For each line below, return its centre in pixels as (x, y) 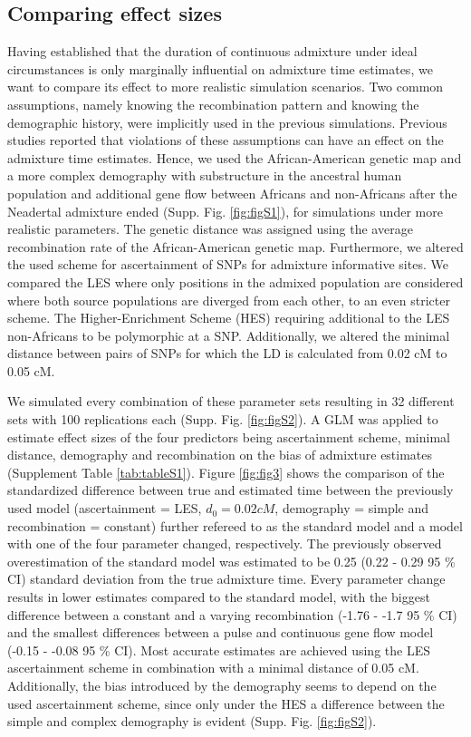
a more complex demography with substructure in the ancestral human (205, 175)
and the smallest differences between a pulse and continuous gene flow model (221, 632)
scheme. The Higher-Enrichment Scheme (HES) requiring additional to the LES (229, 318)
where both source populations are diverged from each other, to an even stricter (229, 300)
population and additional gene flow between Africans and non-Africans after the (232, 193)
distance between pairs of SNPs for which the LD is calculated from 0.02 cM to (227, 353)
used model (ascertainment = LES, (105, 508)
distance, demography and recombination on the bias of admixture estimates (220, 455)
